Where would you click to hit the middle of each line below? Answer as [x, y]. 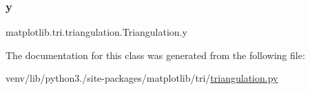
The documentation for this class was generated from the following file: [155, 55]
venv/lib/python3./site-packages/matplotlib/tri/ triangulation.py [142, 78]
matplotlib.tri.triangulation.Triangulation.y [96, 32]
